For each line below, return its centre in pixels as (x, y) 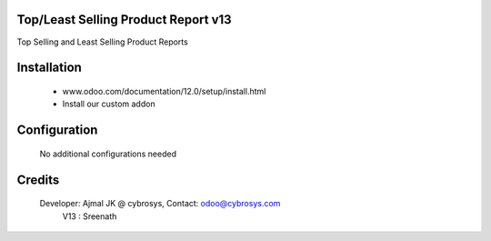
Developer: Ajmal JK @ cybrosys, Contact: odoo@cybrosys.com (160, 204)
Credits (38, 180)
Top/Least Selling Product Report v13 (124, 20)
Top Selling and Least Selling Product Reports (102, 42)
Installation (49, 68)
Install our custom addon (109, 104)
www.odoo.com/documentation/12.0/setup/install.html (164, 91)
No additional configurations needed (108, 154)
